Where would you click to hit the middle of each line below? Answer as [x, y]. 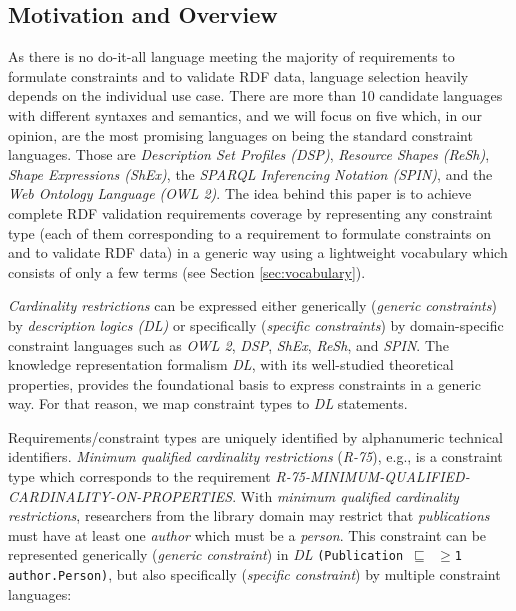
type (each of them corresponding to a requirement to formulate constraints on [250, 232]
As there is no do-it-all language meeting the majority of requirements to [231, 56]
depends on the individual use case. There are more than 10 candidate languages [255, 95]
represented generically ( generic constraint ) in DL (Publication [206, 554]
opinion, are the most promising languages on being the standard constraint [240, 134]
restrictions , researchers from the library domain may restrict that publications [249, 515]
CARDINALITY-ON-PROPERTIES [120, 495]
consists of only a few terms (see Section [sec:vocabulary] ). [187, 271]
